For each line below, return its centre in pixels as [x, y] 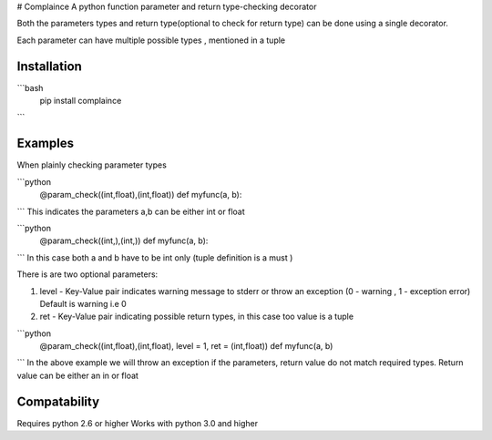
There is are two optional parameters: [87, 274]
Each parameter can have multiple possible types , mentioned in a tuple [151, 40]
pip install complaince [81, 101]
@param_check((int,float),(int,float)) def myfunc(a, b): [141, 195]
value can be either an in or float [77, 375]
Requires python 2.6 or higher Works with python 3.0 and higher [138, 423]
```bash [30, 87]
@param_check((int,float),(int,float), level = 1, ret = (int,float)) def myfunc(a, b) [186, 346]
